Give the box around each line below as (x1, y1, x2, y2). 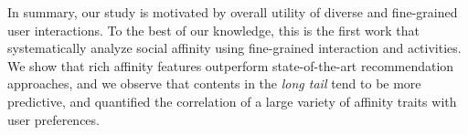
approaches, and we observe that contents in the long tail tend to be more (7, 74, 421, 93)
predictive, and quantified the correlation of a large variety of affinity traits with (7, 91, 457, 110)
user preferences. (7, 109, 100, 129)
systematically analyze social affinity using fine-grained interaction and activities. (7, 38, 462, 57)
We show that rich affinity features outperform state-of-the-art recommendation (7, 56, 454, 75)
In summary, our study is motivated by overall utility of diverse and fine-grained (7, 3, 458, 21)
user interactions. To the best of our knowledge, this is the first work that (7, 20, 420, 39)
